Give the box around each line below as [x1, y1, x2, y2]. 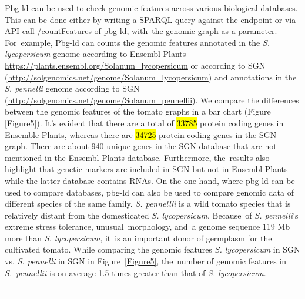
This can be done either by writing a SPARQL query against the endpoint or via [5, 13, 296, 25]
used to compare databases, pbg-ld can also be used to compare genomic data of [5, 186, 294, 198]
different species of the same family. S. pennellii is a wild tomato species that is [5, 197, 291, 210]
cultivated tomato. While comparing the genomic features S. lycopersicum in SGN [5, 243, 300, 256]
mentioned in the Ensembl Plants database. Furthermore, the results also [5, 151, 270, 163]
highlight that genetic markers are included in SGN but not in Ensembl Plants [5, 163, 288, 175]
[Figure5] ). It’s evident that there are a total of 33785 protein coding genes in [5, 116, 284, 129]
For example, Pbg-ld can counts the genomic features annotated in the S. [5, 36, 270, 48]
